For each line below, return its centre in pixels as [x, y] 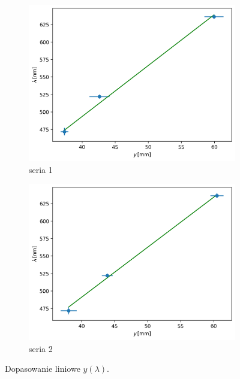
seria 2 [41, 348]
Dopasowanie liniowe [43, 369]
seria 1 [41, 169]
